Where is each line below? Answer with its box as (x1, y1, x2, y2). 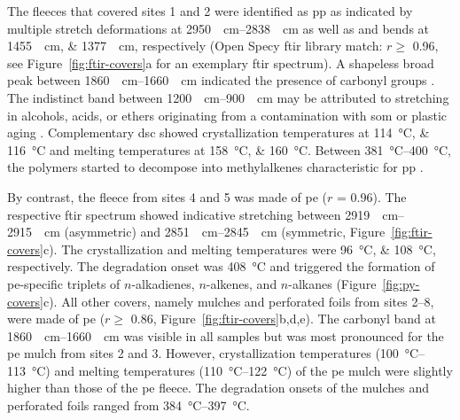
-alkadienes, (131, 274, 195, 292)
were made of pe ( (7, 309, 105, 328)
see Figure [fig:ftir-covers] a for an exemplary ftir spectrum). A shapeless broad (7, 53, 434, 72)
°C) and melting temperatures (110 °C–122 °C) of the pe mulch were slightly (31, 361, 453, 379)
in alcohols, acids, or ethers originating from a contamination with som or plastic (7, 105, 448, 124)
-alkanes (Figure (288, 274, 377, 292)
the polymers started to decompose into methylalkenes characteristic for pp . (7, 158, 424, 176)
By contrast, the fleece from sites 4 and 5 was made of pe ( (7, 187, 328, 206)
